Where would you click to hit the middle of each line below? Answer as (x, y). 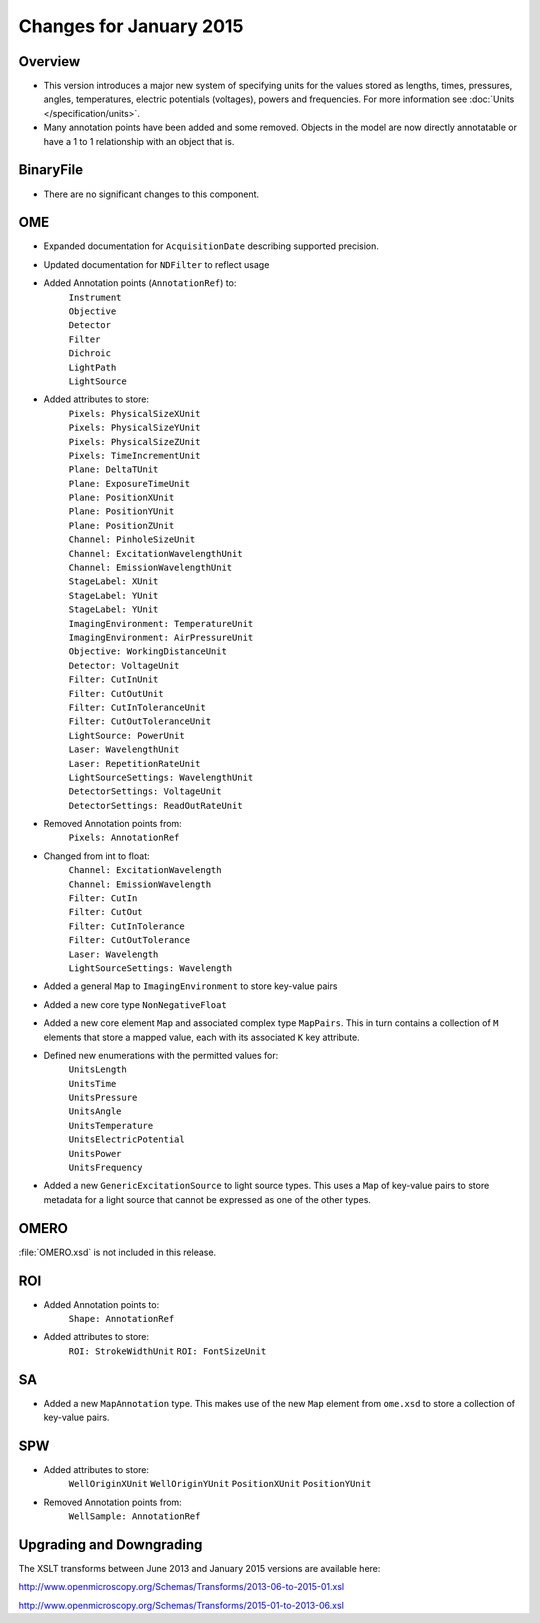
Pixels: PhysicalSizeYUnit (134, 428)
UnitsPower (95, 1153)
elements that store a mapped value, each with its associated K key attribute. (201, 1037)
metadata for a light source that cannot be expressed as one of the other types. (207, 1199)
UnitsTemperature (111, 1125)
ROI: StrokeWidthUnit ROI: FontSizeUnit (167, 1351)
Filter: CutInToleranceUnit (137, 707)
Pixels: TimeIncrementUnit (134, 455)
